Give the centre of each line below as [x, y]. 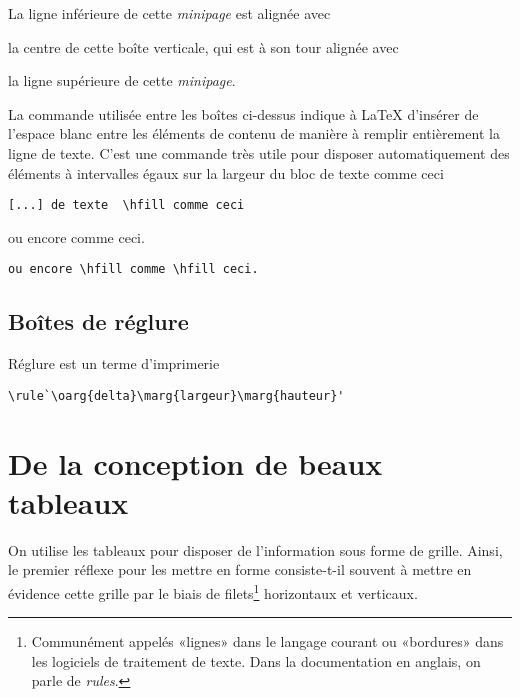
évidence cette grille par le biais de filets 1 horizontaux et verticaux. [213, 591]
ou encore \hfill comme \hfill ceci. [133, 269]
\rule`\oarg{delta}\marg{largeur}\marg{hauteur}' [176, 395]
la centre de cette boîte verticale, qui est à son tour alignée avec [203, 46]
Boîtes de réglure [98, 321]
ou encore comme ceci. [76, 236]
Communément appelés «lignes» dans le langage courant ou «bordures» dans [267, 641]
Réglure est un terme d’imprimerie [114, 363]
